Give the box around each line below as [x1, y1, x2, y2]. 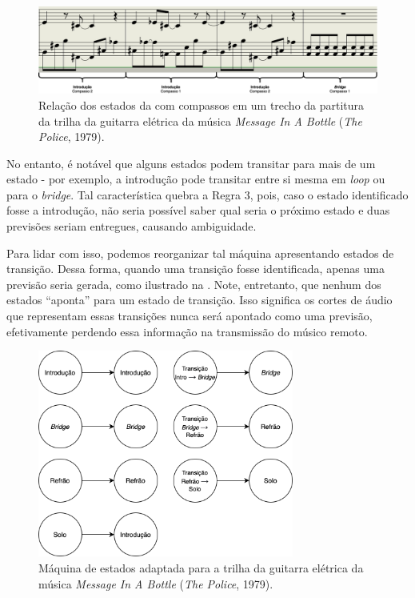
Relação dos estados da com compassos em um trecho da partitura [38, 96, 365, 113]
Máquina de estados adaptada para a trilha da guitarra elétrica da [38, 560, 364, 576]
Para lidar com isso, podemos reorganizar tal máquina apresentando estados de [6, 244, 394, 261]
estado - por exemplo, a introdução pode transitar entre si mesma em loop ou [6, 171, 385, 187]
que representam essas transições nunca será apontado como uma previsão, [6, 307, 373, 324]
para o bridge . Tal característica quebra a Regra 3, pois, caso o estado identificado [6, 186, 409, 203]
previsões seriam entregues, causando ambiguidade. [6, 218, 257, 235]
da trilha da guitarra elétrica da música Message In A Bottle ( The [38, 112, 362, 129]
